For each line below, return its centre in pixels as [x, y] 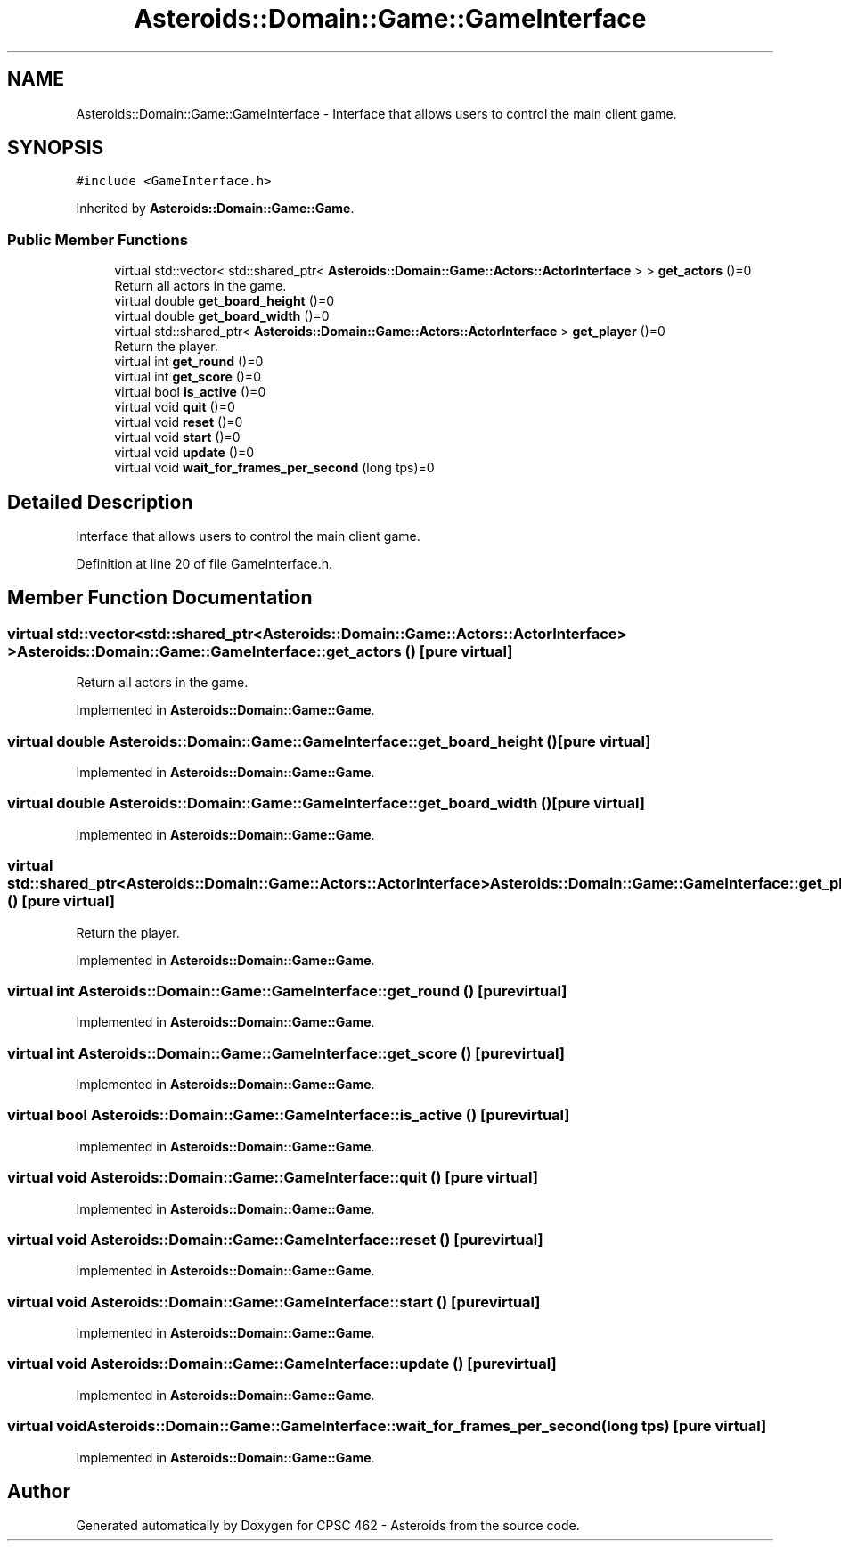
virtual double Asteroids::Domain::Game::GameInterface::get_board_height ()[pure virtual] [329, 741]
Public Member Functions [98, 239]
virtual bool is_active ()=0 [190, 392]
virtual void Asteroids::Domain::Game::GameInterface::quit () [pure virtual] [273, 1178]
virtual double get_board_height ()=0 [224, 301]
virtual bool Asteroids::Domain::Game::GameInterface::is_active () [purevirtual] [289, 1115]
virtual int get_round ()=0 [189, 362]
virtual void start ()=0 [177, 438]
